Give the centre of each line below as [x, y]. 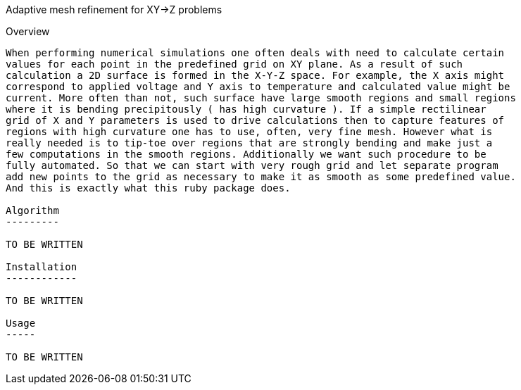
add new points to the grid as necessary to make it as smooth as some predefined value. [261, 177]
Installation [42, 267]
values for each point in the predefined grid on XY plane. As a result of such [234, 64]
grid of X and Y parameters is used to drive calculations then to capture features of [255, 120]
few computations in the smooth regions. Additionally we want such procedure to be [246, 154]
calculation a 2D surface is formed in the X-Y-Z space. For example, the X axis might [255, 75]
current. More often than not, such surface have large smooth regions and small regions [261, 98]
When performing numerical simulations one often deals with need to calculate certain [255, 53]
